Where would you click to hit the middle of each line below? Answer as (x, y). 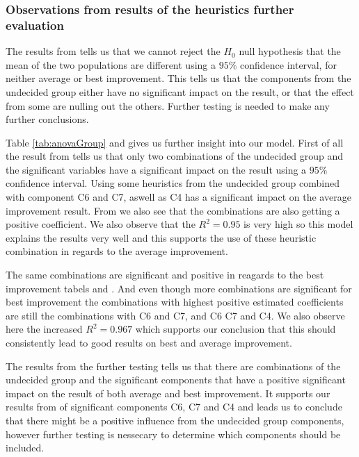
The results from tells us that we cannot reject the (113, 51)
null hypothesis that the (290, 51)
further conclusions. (47, 119)
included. (25, 448)
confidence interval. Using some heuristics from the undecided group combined (173, 183)
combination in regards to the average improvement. (117, 251)
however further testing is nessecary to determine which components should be (173, 434)
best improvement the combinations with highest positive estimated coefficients (175, 302)
